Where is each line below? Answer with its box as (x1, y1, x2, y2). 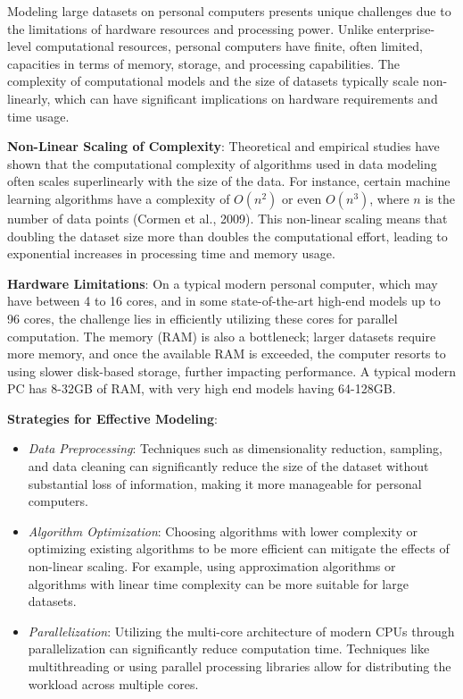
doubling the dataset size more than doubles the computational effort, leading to (7, 226, 448, 245)
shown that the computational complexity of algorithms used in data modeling (7, 154, 437, 173)
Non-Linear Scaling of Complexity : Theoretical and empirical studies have (7, 137, 440, 156)
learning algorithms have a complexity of (7, 189, 230, 207)
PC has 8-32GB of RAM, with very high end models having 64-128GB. (7, 379, 396, 398)
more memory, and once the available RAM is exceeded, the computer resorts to (7, 344, 446, 363)
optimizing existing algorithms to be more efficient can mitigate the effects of (28, 539, 450, 558)
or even (282, 189, 322, 207)
